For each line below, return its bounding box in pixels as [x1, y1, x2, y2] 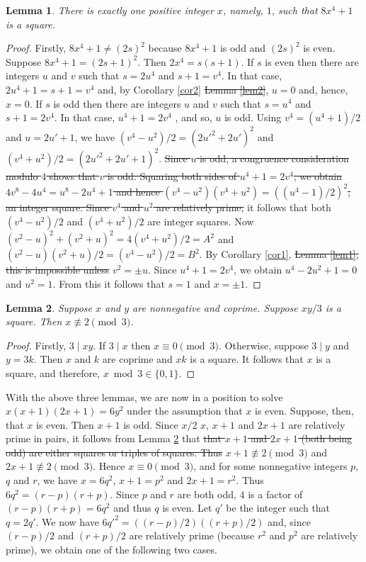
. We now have [35, 514, 99, 529]
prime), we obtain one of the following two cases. [6, 542, 217, 557]
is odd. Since [123, 417, 178, 432]
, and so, [175, 110, 212, 125]
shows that [49, 169, 96, 184]
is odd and [219, 40, 266, 55]
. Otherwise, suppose [219, 337, 309, 352]
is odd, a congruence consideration [200, 151, 349, 166]
